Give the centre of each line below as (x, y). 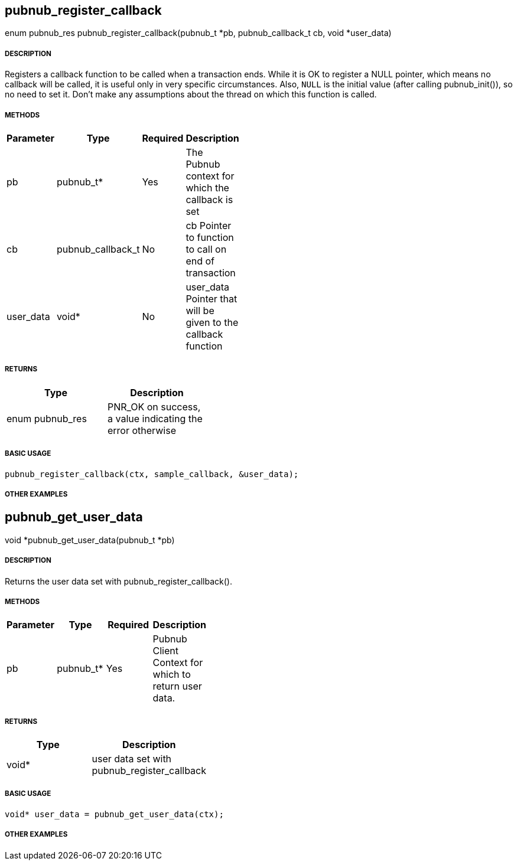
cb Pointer (209, 225)
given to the (212, 322)
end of (200, 261)
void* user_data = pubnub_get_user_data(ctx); (114, 814)
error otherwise (142, 430)
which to (172, 675)
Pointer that (212, 298)
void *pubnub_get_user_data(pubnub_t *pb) (90, 540)
